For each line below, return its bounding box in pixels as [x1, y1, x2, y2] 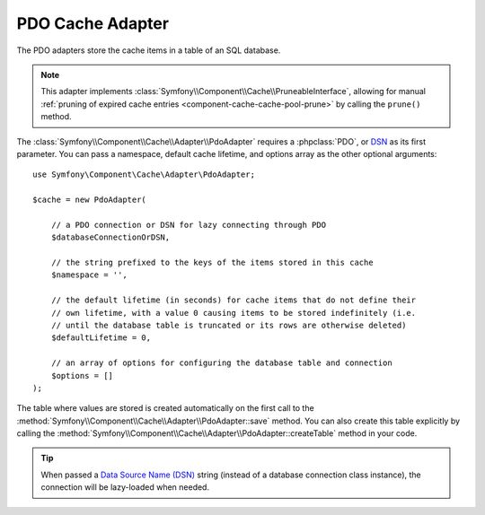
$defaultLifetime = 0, [50, 333, 152, 343]
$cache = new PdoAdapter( [32, 195, 147, 205]
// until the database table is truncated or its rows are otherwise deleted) [50, 319, 407, 330]
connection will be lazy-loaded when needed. [40, 482, 210, 493]
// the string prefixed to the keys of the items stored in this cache [50, 257, 374, 268]
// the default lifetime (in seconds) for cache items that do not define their [50, 295, 417, 305]
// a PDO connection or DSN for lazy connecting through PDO [50, 220, 327, 230]
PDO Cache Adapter [16, 13, 170, 33]
